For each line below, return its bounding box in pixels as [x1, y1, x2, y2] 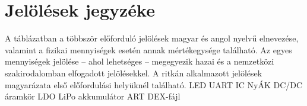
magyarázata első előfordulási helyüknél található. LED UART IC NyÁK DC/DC [5, 78, 303, 91]
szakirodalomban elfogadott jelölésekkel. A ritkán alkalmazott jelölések [5, 66, 262, 79]
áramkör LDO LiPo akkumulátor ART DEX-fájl [5, 90, 181, 102]
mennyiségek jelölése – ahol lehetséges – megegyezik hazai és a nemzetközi [5, 55, 274, 68]
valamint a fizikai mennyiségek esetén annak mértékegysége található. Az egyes [5, 43, 292, 56]
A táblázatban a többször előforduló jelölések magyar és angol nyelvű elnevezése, [5, 32, 299, 44]
